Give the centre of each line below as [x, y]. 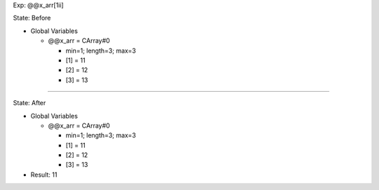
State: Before [32, 18]
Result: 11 [44, 175]
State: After [29, 103]
